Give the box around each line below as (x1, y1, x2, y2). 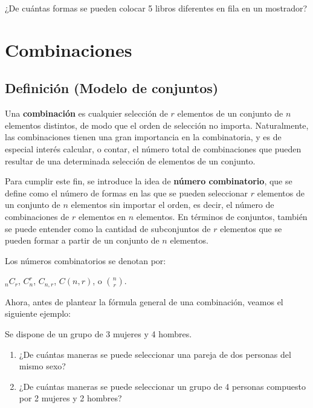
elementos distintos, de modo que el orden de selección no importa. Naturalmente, (5, 118, 309, 131)
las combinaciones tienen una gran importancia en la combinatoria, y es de (5, 131, 282, 143)
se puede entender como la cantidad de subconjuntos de (5, 222, 211, 235)
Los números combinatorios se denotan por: (5, 254, 166, 267)
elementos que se (220, 222, 282, 235)
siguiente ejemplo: (5, 307, 71, 320)
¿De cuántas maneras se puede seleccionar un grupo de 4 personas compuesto (19, 380, 306, 392)
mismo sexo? (19, 360, 66, 372)
